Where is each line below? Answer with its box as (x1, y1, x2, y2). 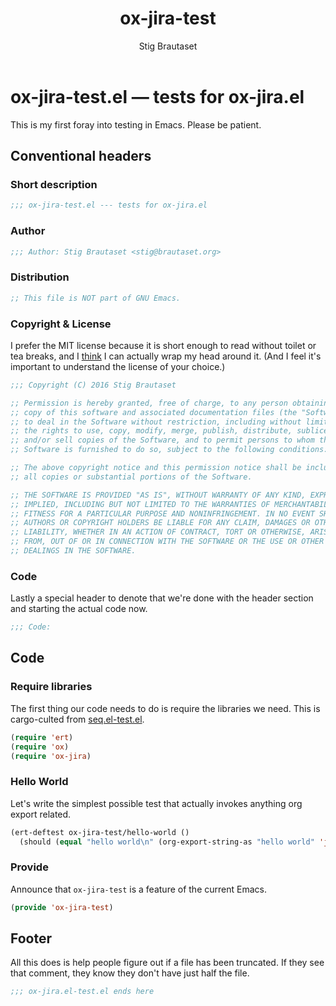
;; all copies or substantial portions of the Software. (10, 472, 253, 482)
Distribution (10, 270, 70, 284)
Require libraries (10, 680, 93, 694)
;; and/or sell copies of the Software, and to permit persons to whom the (10, 435, 333, 446)
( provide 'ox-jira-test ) (10, 902, 114, 912)
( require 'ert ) (10, 732, 74, 742)
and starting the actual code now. (10, 603, 148, 615)
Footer (10, 930, 53, 947)
